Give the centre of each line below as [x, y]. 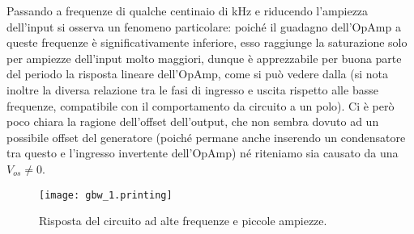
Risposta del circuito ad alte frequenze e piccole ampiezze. [183, 221]
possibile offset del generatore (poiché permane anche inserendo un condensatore [206, 137]
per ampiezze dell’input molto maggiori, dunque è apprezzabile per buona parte [204, 58]
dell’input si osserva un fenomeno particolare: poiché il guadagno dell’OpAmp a [204, 26]
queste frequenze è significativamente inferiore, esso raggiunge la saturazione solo [207, 42]
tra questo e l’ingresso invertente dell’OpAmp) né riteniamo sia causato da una [203, 153]
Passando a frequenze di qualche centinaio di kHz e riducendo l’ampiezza [188, 10]
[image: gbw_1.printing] [106, 195]
